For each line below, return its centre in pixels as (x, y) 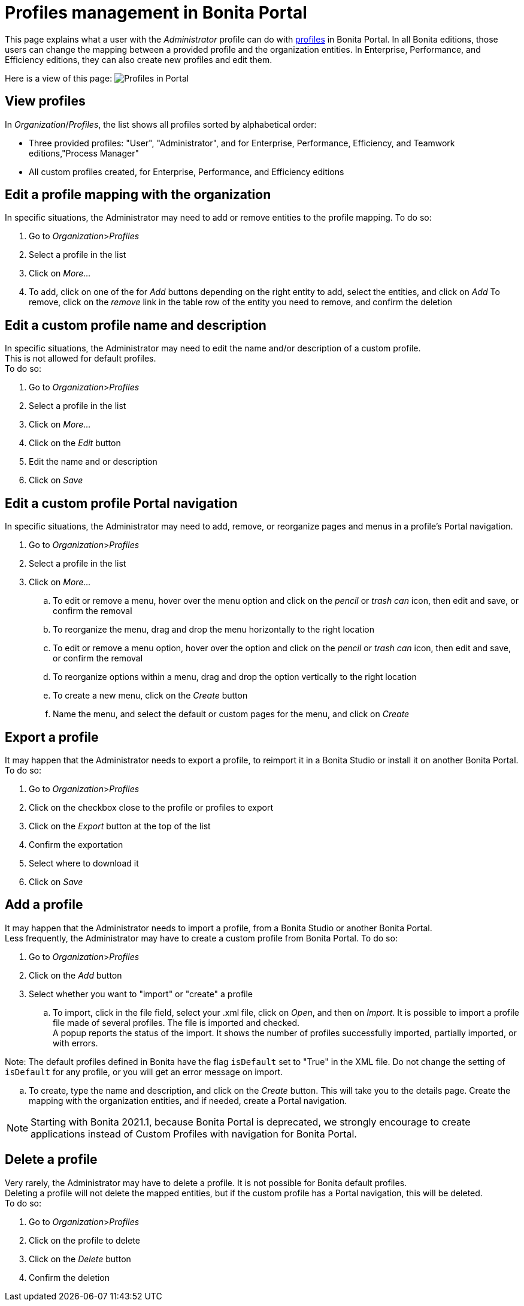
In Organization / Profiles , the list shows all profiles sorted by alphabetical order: (161, 124)
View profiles (45, 101)
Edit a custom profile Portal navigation (121, 503)
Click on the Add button (75, 975)
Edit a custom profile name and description (136, 325)
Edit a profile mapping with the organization (138, 195)
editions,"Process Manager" (84, 153)
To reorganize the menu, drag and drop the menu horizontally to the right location (213, 630)
